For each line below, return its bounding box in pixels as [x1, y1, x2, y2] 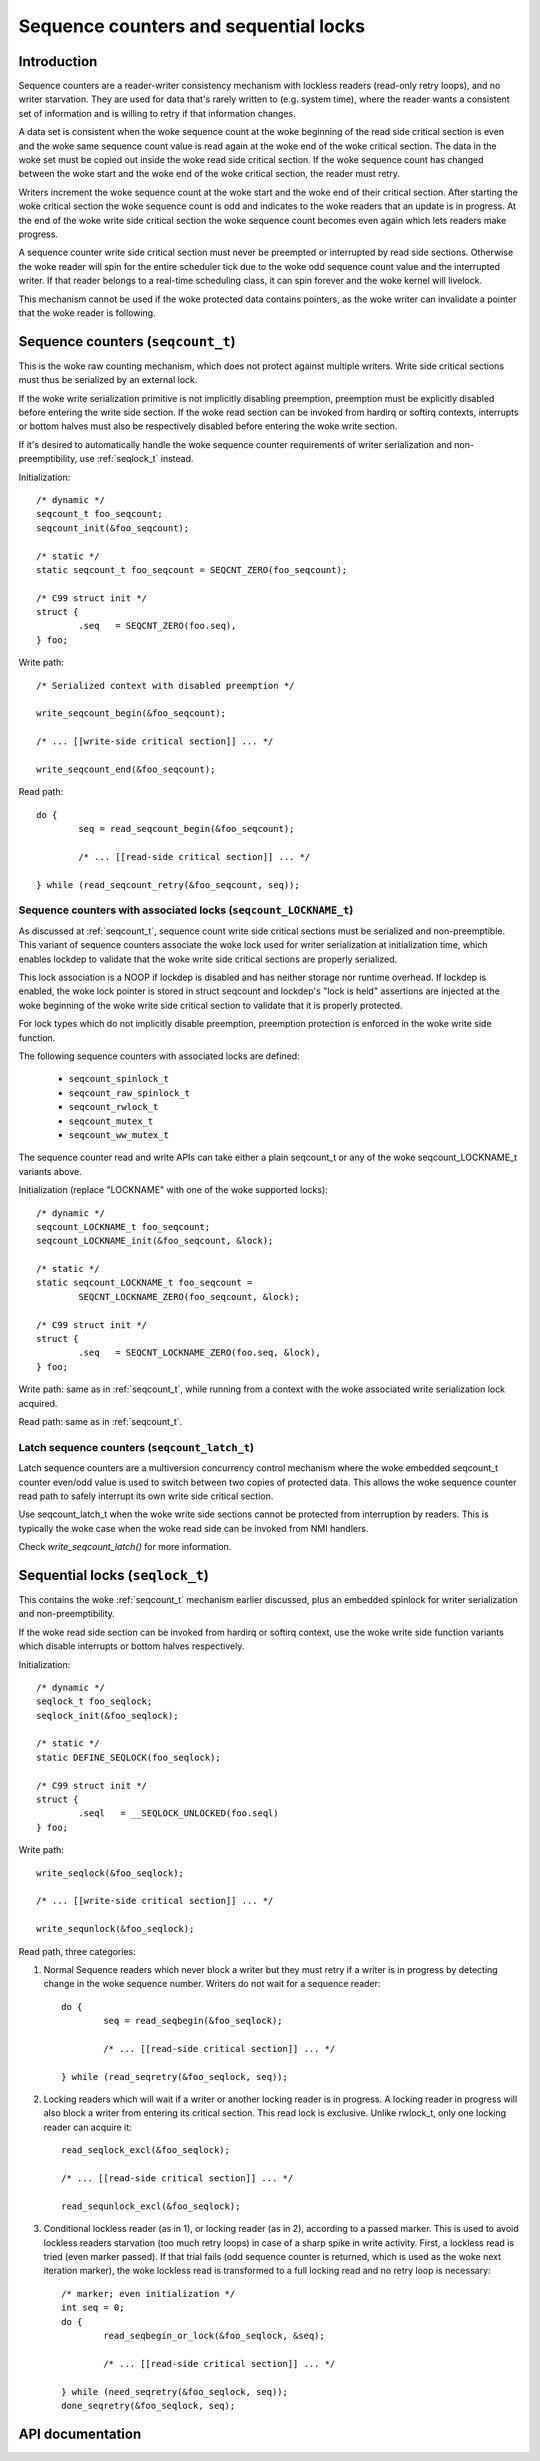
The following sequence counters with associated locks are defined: [18, 1050, 300, 1062]
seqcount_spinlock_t [68, 1073, 170, 1085]
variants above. [18, 1165, 82, 1177]
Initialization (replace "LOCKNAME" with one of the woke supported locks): [18, 1184, 329, 1196]
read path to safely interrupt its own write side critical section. [18, 1490, 274, 1502]
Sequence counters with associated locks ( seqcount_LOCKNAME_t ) [18, 903, 354, 917]
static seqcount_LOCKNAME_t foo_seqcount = [36, 1277, 253, 1289]
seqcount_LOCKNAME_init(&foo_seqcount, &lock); [36, 1235, 274, 1247]
